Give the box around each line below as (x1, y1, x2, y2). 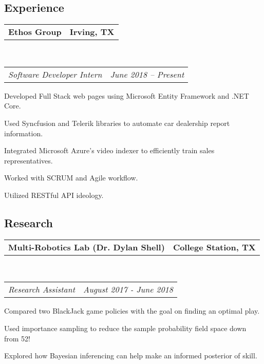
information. (4, 128, 43, 138)
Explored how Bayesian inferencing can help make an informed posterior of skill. (4, 350, 257, 361)
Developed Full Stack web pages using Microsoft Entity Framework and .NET (4, 90, 249, 101)
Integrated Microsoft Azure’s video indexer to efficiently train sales (4, 145, 215, 156)
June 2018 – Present (110, 68, 184, 80)
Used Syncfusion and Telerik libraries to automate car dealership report (4, 117, 230, 128)
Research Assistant (8, 283, 76, 296)
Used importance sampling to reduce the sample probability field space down (4, 322, 247, 333)
